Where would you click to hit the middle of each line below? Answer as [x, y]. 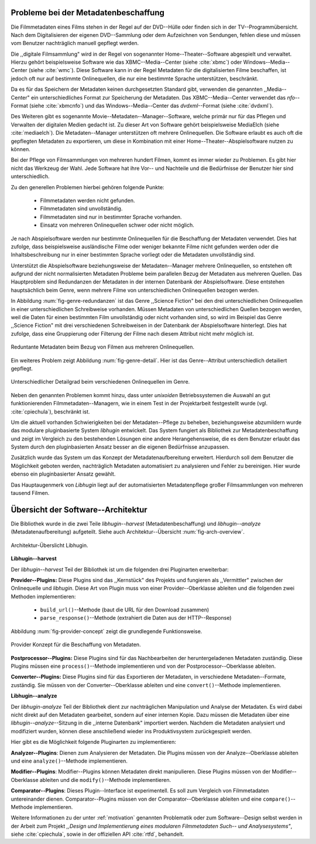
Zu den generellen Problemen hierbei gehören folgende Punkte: [87, 187]
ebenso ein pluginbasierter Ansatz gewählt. [63, 474]
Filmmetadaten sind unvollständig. [81, 209]
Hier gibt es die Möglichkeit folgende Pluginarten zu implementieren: [94, 742]
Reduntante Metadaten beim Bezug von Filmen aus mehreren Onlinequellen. [103, 347]
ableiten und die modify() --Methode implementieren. [105, 780]
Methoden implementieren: [43, 596]
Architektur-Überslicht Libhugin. [49, 545]
